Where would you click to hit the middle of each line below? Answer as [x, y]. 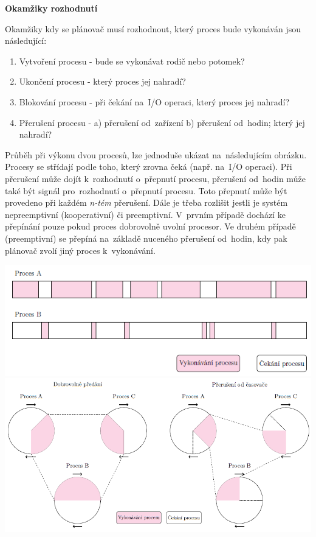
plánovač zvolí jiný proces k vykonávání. [80, 250]
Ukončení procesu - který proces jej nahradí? [102, 81]
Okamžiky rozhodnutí [51, 8]
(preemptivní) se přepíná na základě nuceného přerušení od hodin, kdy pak [146, 238]
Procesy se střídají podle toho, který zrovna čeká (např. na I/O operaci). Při [149, 167]
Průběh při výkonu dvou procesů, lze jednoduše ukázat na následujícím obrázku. [156, 154]
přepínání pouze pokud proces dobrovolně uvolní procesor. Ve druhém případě [150, 226]
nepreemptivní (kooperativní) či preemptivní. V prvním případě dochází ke [145, 214]
